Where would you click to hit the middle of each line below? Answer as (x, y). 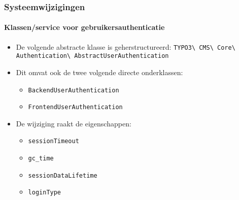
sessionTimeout (54, 141)
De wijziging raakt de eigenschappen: (74, 123)
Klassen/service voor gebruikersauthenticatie (84, 27)
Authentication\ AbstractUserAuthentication (92, 56)
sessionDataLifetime (63, 175)
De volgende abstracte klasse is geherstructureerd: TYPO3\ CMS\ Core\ (126, 46)
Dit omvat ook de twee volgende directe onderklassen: (99, 72)
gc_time (41, 159)
